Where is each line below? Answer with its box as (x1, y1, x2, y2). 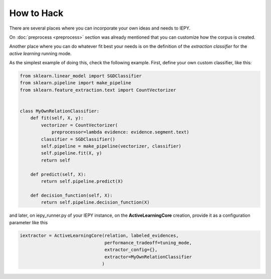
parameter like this (9, 219, 48, 225)
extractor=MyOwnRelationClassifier (104, 254, 192, 259)
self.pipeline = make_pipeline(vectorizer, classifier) (41, 144, 182, 149)
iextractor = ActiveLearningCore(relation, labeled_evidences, (20, 233, 179, 238)
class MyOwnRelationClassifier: (20, 108, 100, 114)
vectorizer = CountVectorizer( (41, 122, 118, 128)
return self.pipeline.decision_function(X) (41, 200, 150, 205)
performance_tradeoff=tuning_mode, (104, 240, 192, 245)
